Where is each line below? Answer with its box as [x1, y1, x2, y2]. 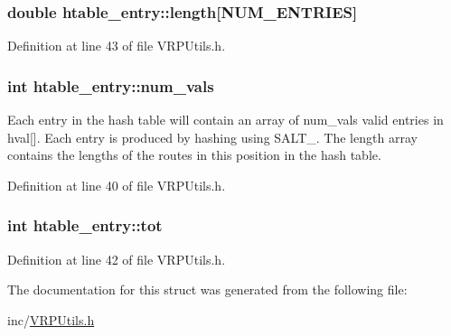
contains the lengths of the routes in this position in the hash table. [7, 145, 381, 164]
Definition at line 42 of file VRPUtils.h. [7, 249, 226, 268]
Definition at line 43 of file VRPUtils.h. [7, 36, 226, 55]
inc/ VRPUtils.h [7, 310, 95, 329]
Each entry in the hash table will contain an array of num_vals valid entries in [7, 110, 444, 129]
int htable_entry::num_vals [7, 74, 214, 97]
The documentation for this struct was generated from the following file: [7, 280, 408, 299]
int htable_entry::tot [7, 214, 163, 237]
